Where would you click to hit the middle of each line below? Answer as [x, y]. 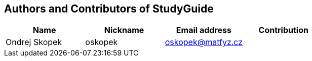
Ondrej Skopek [34, 42]
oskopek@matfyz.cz [204, 42]
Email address [204, 30]
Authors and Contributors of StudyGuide [109, 9]
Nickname [124, 30]
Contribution [283, 30]
